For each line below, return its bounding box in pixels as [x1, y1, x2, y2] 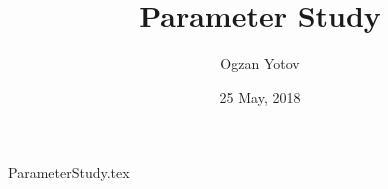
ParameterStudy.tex [8, 162, 130, 183]
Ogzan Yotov [220, 53, 300, 74]
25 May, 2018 [219, 86, 301, 107]
